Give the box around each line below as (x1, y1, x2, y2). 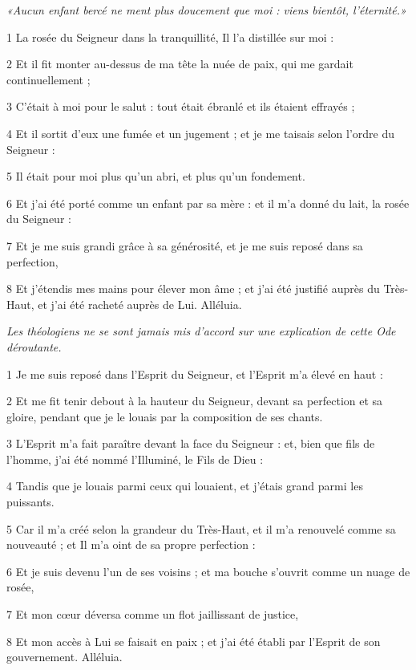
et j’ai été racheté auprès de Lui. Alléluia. (38, 295, 242, 312)
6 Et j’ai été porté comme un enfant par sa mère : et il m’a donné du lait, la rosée (6, 194, 410, 211)
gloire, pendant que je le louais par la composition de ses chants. (6, 408, 323, 424)
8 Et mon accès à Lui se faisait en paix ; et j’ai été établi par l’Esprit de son (6, 632, 381, 649)
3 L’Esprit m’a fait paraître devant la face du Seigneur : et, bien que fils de (6, 435, 375, 452)
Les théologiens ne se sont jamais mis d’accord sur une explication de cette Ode (6, 323, 396, 339)
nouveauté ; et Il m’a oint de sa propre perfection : (6, 536, 256, 553)
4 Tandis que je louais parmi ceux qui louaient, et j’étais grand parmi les (6, 477, 363, 494)
